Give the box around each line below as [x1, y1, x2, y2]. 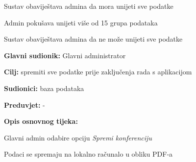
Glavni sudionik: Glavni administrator [4, 50, 126, 60]
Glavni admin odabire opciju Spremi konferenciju [4, 132, 152, 142]
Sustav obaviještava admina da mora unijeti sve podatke [4, 1, 173, 11]
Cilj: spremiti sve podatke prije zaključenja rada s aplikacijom [4, 67, 192, 77]
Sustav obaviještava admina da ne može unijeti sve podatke [4, 34, 183, 44]
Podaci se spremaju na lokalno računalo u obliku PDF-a [4, 149, 173, 159]
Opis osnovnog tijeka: [4, 116, 78, 126]
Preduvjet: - [4, 99, 45, 110]
